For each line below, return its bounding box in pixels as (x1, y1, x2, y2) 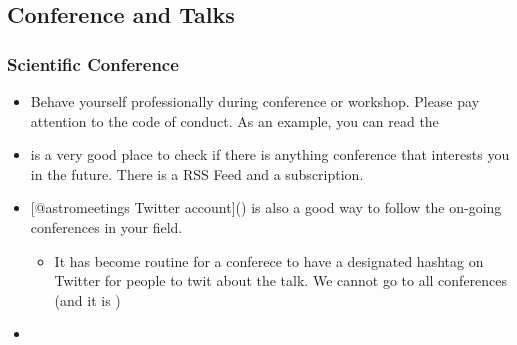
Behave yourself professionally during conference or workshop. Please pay (30, 91, 480, 111)
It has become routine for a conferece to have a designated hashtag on (54, 250, 484, 271)
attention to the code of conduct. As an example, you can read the (30, 110, 439, 131)
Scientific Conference (7, 51, 179, 76)
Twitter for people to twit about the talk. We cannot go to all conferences (54, 270, 508, 291)
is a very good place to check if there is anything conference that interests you (30, 144, 510, 165)
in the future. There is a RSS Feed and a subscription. (30, 163, 364, 184)
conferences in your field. (30, 216, 183, 237)
